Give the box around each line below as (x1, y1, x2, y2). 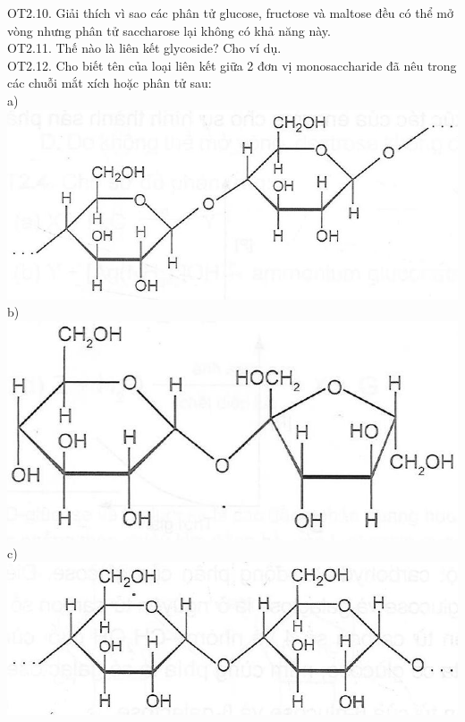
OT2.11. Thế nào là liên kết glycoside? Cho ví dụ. (7, 38, 282, 57)
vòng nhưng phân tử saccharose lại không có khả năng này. (7, 21, 331, 39)
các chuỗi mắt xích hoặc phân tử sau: (7, 73, 212, 92)
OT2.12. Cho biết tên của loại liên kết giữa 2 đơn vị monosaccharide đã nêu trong (7, 55, 457, 74)
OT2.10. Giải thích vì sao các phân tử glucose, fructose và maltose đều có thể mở (7, 4, 453, 21)
